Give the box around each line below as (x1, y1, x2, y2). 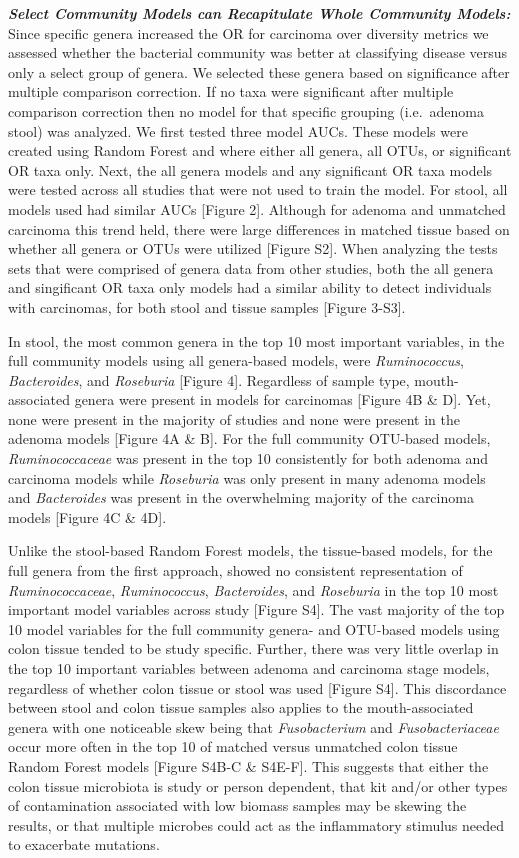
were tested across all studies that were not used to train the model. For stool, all (8, 179, 508, 200)
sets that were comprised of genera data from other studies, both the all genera (8, 257, 494, 278)
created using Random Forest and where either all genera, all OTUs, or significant (8, 140, 512, 161)
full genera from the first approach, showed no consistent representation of (8, 560, 463, 581)
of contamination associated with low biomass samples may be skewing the (8, 795, 467, 816)
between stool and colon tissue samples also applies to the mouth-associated (8, 697, 474, 718)
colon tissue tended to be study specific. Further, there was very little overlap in (8, 638, 499, 659)
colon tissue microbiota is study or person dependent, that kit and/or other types (8, 775, 508, 796)
